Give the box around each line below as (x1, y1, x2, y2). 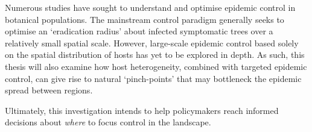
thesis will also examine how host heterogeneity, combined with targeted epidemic (5, 60, 307, 72)
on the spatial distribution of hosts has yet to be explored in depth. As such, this (5, 48, 305, 61)
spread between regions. (5, 84, 93, 96)
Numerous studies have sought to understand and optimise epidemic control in (5, 1, 296, 13)
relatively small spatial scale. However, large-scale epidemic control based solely (5, 36, 299, 49)
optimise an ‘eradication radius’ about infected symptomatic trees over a (5, 25, 273, 37)
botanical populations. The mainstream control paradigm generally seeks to (5, 13, 284, 25)
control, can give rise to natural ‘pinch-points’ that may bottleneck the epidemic (5, 72, 302, 84)
